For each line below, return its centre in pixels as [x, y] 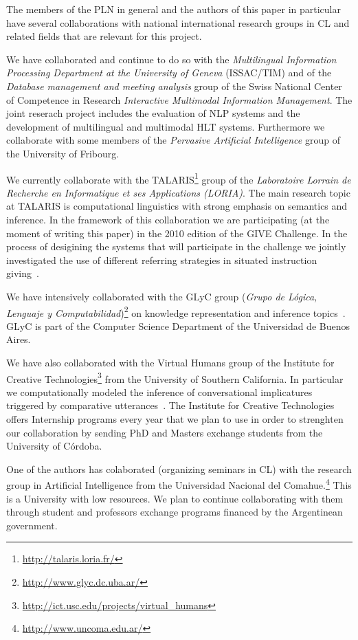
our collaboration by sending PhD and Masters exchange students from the [165, 432]
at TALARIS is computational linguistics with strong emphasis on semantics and [177, 206]
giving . [23, 273]
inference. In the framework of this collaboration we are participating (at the [168, 219]
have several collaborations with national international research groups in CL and [178, 22]
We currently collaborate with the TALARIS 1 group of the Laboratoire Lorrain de [179, 178]
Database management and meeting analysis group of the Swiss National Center [174, 86]
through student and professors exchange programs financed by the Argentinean [175, 512]
